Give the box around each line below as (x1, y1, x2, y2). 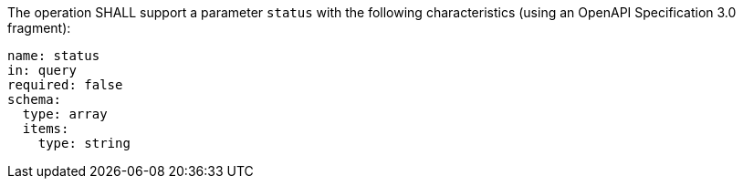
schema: (7, 92, 62, 107)
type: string (37, 136, 131, 150)
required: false (7, 77, 123, 92)
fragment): (7, 20, 71, 36)
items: (22, 121, 69, 136)
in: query (7, 63, 77, 77)
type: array (22, 107, 108, 121)
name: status (7, 48, 100, 63)
